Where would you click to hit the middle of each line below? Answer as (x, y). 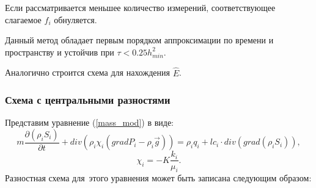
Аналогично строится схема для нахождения (87, 72)
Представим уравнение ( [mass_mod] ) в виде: (89, 122)
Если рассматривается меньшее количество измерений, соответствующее (140, 7)
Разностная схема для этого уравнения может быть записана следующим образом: (158, 178)
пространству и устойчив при (60, 52)
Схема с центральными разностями (88, 100)
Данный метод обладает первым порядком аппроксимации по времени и (139, 40)
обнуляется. (75, 19)
